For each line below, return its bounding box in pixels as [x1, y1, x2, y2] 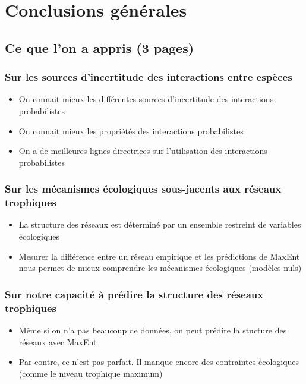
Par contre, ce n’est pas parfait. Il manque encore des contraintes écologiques [18, 355, 299, 368]
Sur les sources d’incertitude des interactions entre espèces [5, 70, 292, 84]
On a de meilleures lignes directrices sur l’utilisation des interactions [18, 144, 267, 157]
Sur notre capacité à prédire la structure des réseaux [5, 287, 264, 301]
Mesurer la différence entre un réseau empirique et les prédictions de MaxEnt [18, 250, 300, 262]
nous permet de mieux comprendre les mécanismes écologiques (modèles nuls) [18, 262, 302, 274]
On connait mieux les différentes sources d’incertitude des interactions [18, 93, 274, 105]
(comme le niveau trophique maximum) [18, 367, 163, 379]
